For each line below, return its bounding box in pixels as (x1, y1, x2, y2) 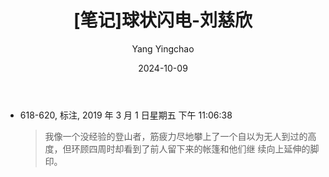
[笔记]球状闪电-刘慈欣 (73, 9, 253, 32)
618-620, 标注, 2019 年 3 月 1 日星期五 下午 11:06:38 (19, 109, 233, 121)
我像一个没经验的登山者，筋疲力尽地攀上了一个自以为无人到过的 (44, 130, 308, 142)
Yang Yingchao (131, 42, 195, 55)
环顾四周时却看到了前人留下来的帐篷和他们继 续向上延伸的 (71, 142, 311, 155)
